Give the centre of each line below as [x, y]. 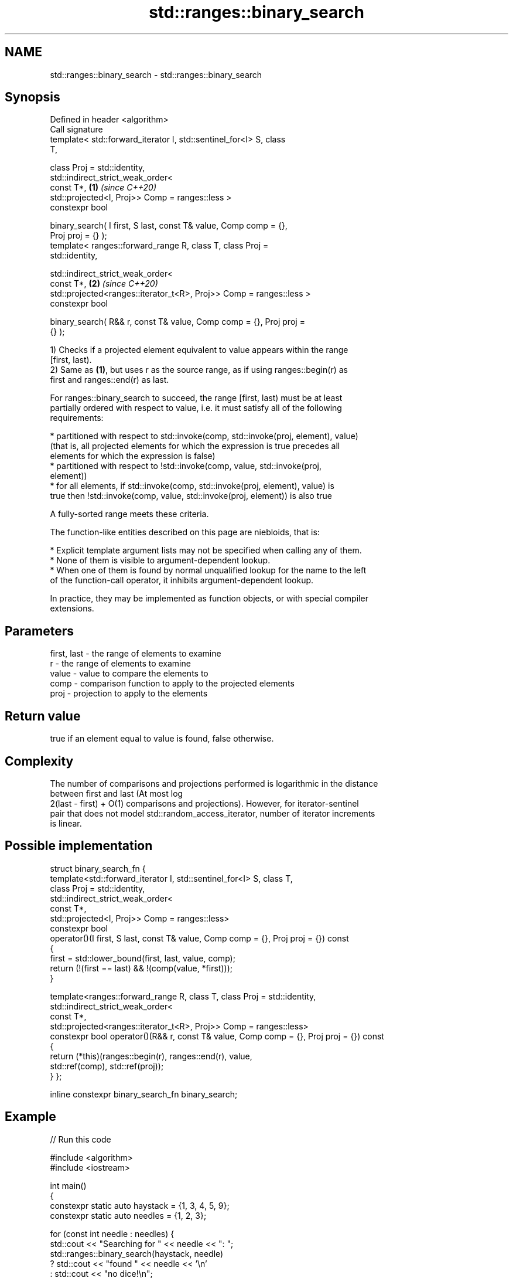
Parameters [39, 631]
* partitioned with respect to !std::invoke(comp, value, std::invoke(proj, [186, 466]
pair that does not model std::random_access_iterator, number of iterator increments [213, 813]
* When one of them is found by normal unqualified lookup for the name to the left [208, 570]
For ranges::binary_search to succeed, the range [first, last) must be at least [196, 398]
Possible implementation [79, 846]
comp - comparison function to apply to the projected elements [172, 684]
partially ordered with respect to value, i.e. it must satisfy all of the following [196, 408]
